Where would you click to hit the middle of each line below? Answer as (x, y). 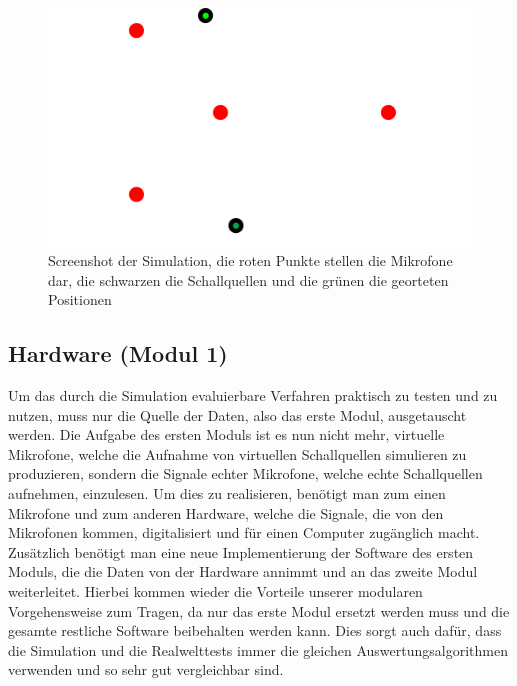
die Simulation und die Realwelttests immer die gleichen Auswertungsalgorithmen (258, 649)
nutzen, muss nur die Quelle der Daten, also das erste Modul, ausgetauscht (237, 414)
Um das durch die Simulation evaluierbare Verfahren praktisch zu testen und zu (253, 395)
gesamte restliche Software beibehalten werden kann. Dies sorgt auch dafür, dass (255, 630)
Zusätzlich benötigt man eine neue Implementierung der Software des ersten (241, 551)
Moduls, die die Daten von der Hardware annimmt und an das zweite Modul (243, 571)
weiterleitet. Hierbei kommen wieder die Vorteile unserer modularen (215, 591)
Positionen (80, 299)
